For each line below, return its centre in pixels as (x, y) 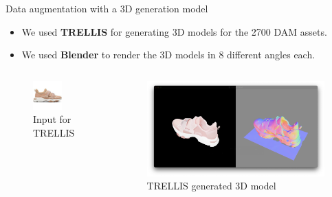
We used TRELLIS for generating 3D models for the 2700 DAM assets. (174, 31)
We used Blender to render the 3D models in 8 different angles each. (168, 55)
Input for (52, 119)
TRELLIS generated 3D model (211, 186)
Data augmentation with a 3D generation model (107, 8)
